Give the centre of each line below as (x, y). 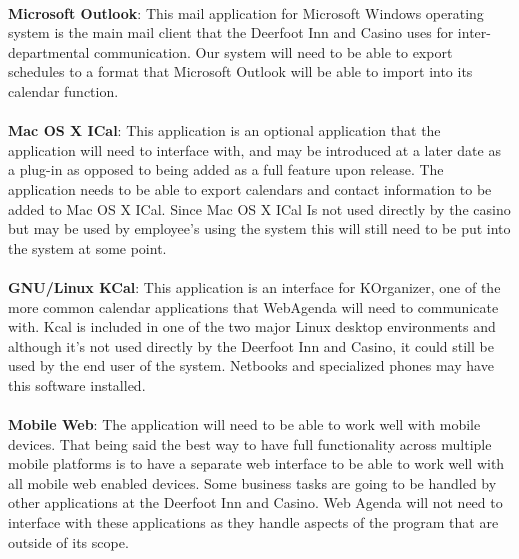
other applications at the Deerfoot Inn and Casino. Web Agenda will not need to (255, 502)
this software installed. (77, 384)
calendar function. (63, 90)
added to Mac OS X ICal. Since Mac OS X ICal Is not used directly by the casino (259, 208)
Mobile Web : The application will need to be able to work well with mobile (244, 424)
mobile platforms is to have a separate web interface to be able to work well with (256, 463)
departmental (49, 51)
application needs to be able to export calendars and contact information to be (250, 188)
